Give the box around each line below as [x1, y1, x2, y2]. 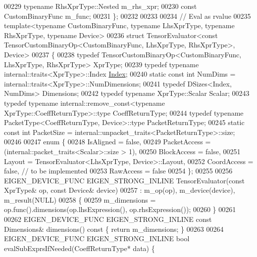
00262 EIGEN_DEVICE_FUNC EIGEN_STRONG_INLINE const [4, 214, 212, 224]
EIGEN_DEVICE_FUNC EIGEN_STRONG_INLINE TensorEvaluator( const [4, 175, 245, 185]
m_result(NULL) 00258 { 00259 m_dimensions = [4, 194, 156, 205]
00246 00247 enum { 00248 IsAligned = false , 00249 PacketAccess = [4, 136, 211, 147]
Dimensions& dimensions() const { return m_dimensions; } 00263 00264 [4, 223, 224, 234]
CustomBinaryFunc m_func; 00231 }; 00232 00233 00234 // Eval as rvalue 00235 [4, 10, 251, 21]
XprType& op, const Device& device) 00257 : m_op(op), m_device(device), [4, 185, 235, 195]
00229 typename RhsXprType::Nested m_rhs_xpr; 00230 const [4, 1, 197, 11]
